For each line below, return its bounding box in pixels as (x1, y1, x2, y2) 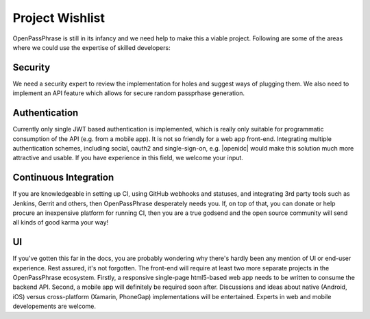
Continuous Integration (12, 172, 114, 183)
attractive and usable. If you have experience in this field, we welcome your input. (12, 154, 243, 162)
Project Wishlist (12, 10, 106, 25)
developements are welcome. (12, 302, 96, 311)
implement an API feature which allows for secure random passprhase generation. (12, 89, 245, 97)
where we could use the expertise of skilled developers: (12, 43, 171, 51)
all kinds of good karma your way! (12, 218, 109, 227)
